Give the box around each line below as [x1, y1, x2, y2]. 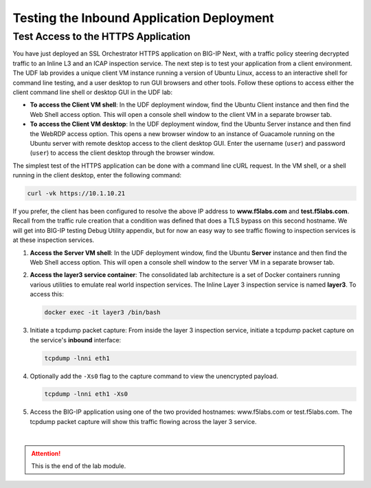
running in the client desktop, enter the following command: [12, 171, 182, 179]
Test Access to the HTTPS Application [12, 30, 191, 43]
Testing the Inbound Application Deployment [12, 10, 274, 25]
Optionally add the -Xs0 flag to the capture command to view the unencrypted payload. [30, 372, 278, 380]
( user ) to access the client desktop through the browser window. [30, 148, 215, 157]
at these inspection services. [12, 236, 95, 244]
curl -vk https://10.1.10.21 [27, 190, 126, 197]
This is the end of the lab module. [31, 462, 126, 470]
